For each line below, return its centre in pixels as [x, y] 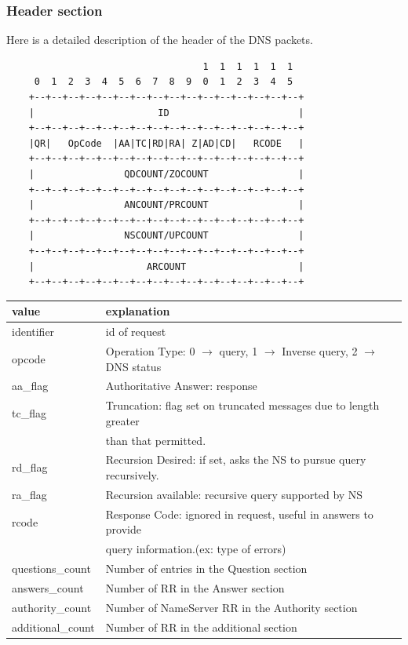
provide [123, 529]
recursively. [132, 475]
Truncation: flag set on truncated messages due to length [242, 405]
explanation [138, 311]
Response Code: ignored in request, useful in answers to [239, 514]
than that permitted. [156, 440]
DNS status [133, 366]
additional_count [53, 627]
